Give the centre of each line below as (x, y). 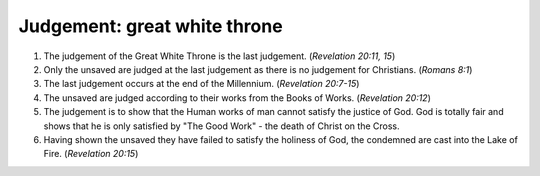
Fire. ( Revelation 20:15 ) (91, 154)
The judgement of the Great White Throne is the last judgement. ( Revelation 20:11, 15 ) (219, 56)
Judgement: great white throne (151, 26)
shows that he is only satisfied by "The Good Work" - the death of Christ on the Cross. (221, 126)
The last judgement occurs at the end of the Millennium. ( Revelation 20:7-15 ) (201, 84)
